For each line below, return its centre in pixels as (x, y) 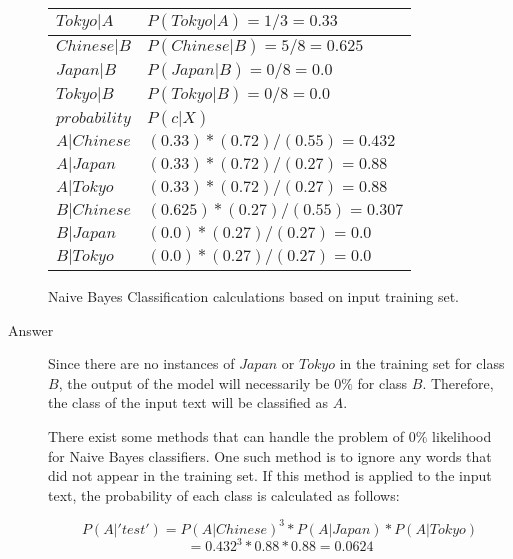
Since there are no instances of (141, 363)
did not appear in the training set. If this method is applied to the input (270, 475)
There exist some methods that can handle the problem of (226, 435)
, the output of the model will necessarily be (194, 382)
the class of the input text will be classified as (188, 402)
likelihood (462, 435)
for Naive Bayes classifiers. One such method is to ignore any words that (270, 455)
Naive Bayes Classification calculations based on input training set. (253, 296)
